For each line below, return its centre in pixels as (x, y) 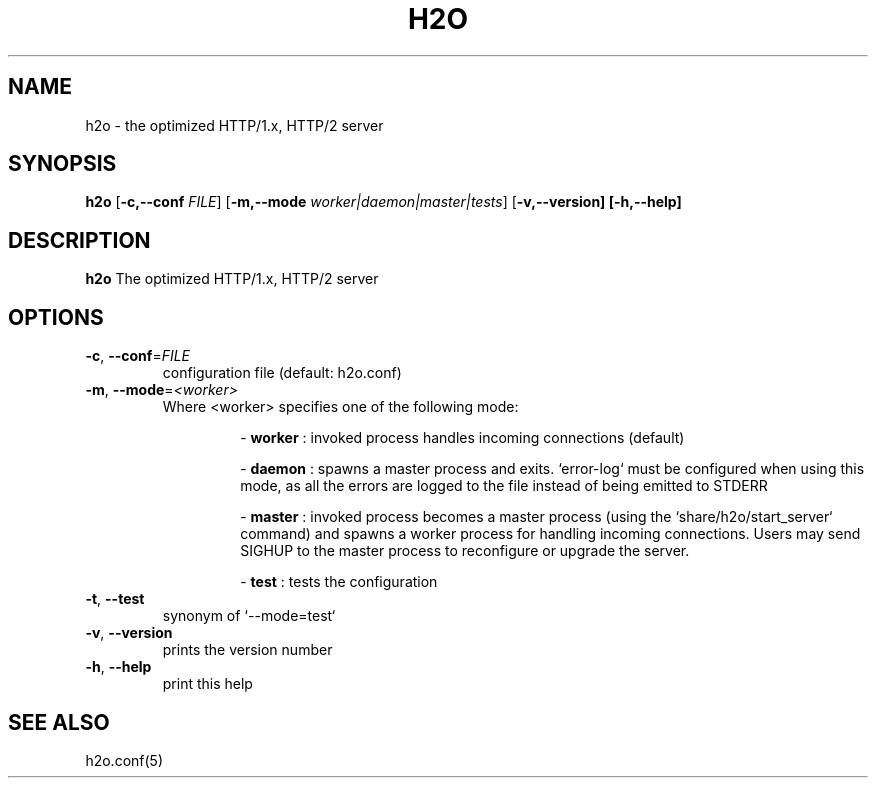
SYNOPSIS (62, 164)
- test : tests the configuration (339, 582)
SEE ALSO (59, 722)
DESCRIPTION (79, 240)
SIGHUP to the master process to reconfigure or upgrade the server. (465, 551)
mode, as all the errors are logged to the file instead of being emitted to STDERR (504, 486)
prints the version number (247, 650)
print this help (207, 684)
